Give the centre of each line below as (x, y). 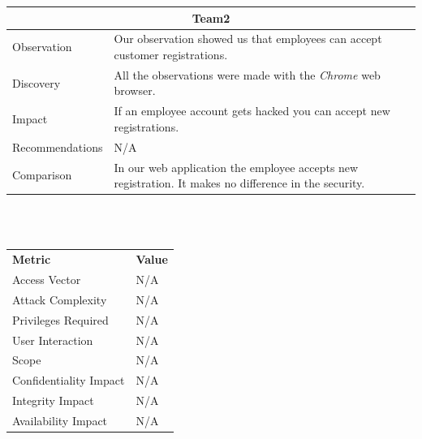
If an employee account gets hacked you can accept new (252, 111)
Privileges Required (60, 319)
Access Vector (47, 279)
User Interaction (53, 340)
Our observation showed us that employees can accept (248, 39)
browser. (135, 90)
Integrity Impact (53, 400)
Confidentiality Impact (69, 380)
